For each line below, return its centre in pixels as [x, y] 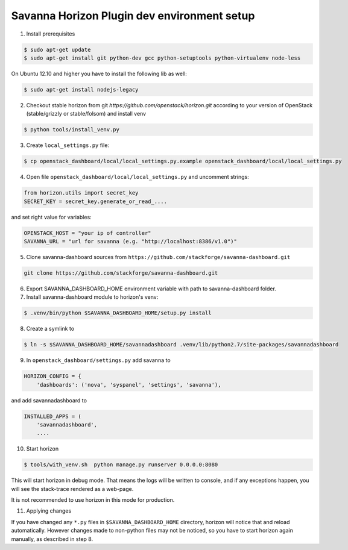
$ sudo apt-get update [57, 49]
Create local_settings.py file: [68, 145]
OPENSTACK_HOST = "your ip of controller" [87, 233]
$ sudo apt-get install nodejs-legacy [81, 89]
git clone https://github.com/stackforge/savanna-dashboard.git [121, 273]
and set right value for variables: [51, 217]
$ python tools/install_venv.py [72, 130]
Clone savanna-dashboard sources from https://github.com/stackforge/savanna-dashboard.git [158, 257]
